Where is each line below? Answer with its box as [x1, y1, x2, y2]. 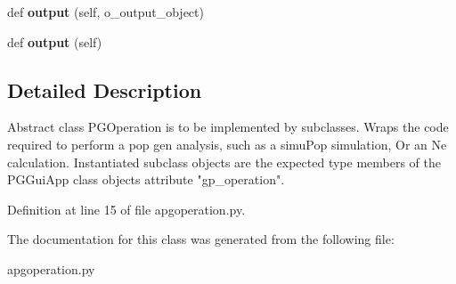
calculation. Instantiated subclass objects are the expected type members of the [7, 152, 442, 171]
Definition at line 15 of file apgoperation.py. [7, 199, 246, 218]
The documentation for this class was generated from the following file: [7, 230, 395, 248]
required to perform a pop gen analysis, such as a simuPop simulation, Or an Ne [7, 134, 447, 153]
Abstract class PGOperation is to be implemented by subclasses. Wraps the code [7, 118, 449, 136]
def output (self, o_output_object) [7, 3, 204, 20]
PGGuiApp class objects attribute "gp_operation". [7, 170, 285, 189]
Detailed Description [7, 76, 202, 103]
